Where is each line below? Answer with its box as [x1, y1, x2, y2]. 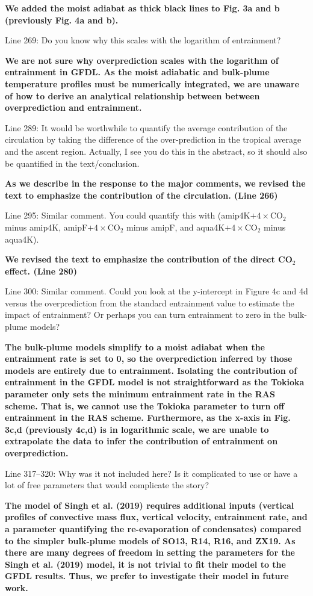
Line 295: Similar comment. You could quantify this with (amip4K [5, 209, 250, 222]
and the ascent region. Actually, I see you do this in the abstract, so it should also [5, 144, 308, 157]
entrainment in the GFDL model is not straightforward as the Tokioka [5, 376, 305, 388]
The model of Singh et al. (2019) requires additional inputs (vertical [5, 498, 294, 511]
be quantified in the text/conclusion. [5, 157, 140, 169]
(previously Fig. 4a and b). [5, 13, 119, 26]
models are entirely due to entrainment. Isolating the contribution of [5, 364, 297, 376]
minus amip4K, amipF [5, 220, 88, 233]
